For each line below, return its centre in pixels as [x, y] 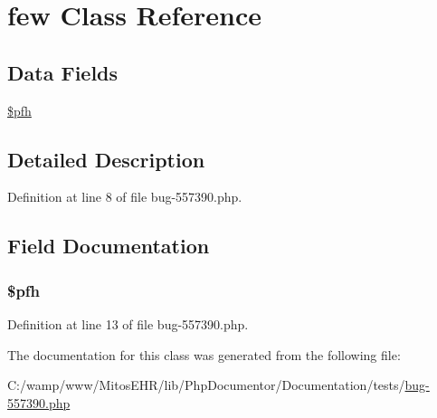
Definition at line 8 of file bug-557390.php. [125, 197]
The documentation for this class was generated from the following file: [204, 354]
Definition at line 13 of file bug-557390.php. [128, 323]
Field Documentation [109, 246]
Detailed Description [106, 159]
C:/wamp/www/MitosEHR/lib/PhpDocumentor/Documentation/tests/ [206, 385]
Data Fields [63, 72]
